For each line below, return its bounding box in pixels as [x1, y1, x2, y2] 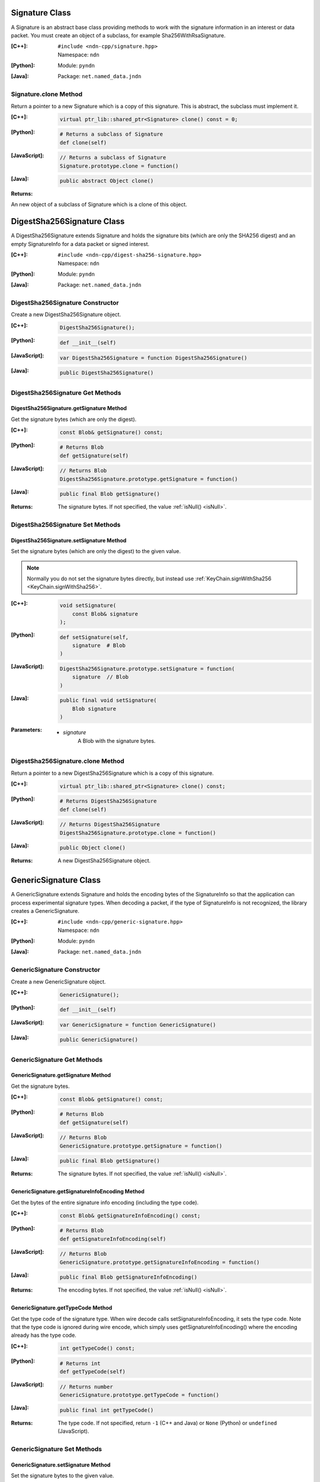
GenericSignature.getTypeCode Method [11, 1304, 113, 1311]
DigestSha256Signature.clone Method [11, 757, 124, 765]
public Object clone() [59, 845, 126, 851]
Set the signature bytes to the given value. [11, 1472, 114, 1479]
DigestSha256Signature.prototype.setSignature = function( [59, 666, 235, 672]
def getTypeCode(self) [59, 1368, 126, 1375]
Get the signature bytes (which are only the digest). [11, 416, 137, 423]
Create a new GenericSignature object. [11, 978, 106, 985]
